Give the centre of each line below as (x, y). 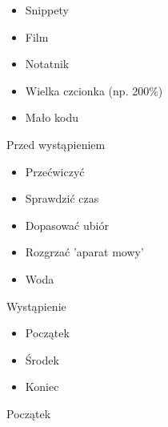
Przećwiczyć (55, 171)
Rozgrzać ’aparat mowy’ (84, 252)
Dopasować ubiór (67, 225)
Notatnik (47, 64)
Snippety (47, 10)
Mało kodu (52, 117)
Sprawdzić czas (62, 198)
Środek (42, 359)
